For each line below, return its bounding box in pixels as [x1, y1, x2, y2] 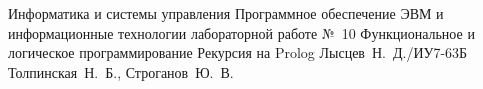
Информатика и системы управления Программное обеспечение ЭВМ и [8, 3, 444, 23]
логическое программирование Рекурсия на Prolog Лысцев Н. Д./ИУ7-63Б [8, 42, 468, 63]
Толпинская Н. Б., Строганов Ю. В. [8, 61, 234, 82]
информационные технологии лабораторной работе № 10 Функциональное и [8, 22, 475, 43]
